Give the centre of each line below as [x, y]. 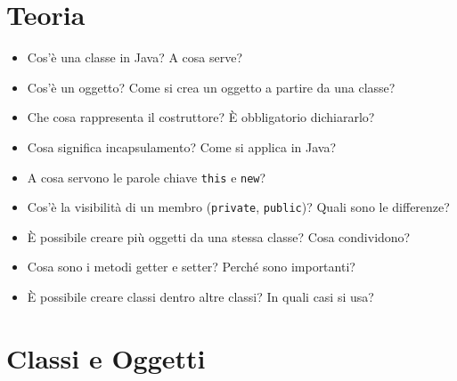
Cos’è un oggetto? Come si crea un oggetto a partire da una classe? [211, 87]
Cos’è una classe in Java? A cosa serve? [135, 57]
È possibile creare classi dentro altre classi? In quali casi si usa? [200, 296]
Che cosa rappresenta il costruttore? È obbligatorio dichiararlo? [201, 117]
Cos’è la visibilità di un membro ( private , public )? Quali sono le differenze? [238, 207]
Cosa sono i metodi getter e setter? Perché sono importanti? [191, 267]
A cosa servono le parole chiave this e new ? [147, 177]
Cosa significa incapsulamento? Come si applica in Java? [181, 146]
